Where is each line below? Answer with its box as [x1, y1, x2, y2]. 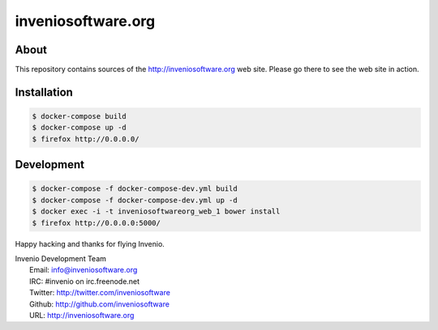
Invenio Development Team [15, 253, 107, 263]
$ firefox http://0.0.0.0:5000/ [32, 218, 161, 227]
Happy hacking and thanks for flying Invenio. [15, 239, 165, 248]
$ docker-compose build [32, 112, 127, 121]
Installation [15, 85, 73, 99]
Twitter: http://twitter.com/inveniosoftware [29, 288, 170, 298]
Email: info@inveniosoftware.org [29, 265, 138, 275]
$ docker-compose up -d [32, 123, 127, 133]
